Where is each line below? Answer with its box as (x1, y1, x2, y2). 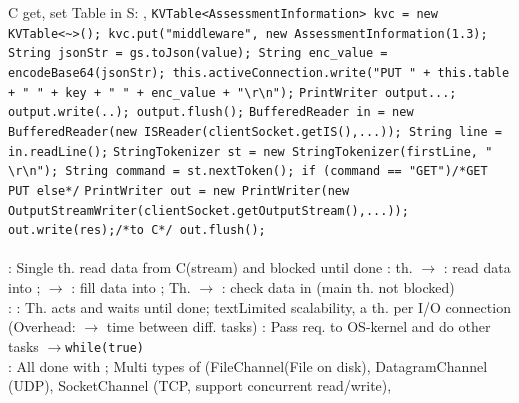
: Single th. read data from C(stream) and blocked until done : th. (8, 257, 413, 278)
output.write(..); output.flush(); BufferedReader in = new (8, 105, 414, 120)
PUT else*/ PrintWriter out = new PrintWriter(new (8, 183, 350, 198)
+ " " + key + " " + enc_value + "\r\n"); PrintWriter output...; (8, 85, 457, 100)
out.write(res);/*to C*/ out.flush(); (8, 223, 266, 238)
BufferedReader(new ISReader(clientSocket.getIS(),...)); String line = (8, 124, 502, 139)
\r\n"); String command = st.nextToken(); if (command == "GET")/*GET (8, 164, 488, 179)
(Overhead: (8, 316, 76, 337)
